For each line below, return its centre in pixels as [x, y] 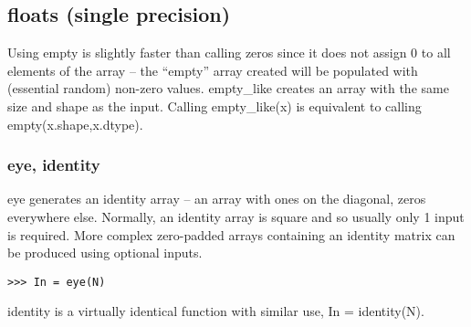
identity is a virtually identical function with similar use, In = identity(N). [216, 311]
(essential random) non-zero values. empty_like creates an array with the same [228, 88]
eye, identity [54, 165]
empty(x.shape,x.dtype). [75, 124]
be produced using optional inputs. [105, 253]
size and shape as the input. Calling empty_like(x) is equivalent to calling [215, 105]
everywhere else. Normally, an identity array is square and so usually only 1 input [236, 216]
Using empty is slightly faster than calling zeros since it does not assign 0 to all [229, 53]
